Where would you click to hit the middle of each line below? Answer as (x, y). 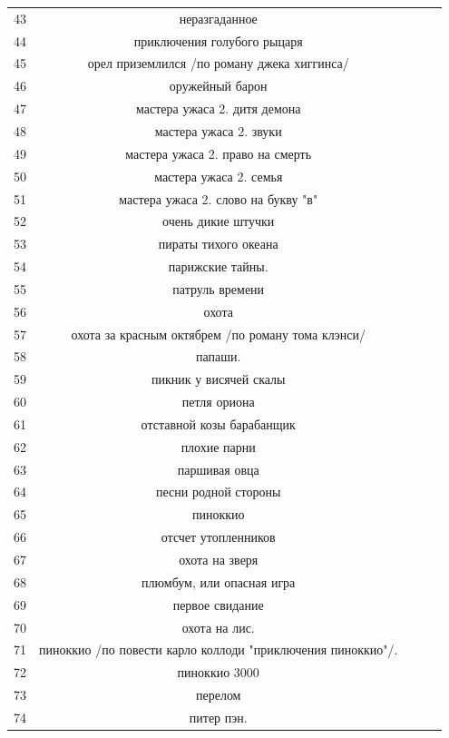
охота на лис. (218, 627)
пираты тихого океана (218, 244)
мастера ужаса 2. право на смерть (219, 153)
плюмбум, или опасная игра (219, 581)
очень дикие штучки (219, 221)
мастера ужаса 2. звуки (218, 130)
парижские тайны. (218, 266)
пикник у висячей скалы (218, 379)
